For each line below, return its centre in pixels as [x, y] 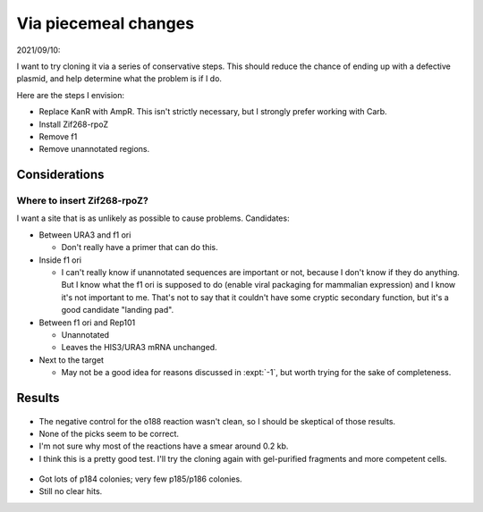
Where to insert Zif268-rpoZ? [83, 201]
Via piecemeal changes [106, 23]
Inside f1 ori [60, 260]
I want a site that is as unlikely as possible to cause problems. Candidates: [153, 218]
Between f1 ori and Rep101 [87, 323]
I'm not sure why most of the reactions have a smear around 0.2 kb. [164, 446]
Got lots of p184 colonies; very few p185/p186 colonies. [140, 479]
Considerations [60, 175]
